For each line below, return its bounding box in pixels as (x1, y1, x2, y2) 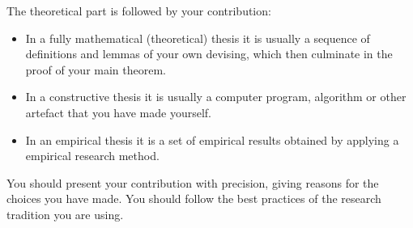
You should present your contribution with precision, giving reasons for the (6, 174, 379, 191)
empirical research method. (25, 147, 160, 164)
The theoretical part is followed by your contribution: (6, 2, 271, 19)
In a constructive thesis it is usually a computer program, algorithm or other (25, 88, 407, 105)
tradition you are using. (6, 205, 124, 222)
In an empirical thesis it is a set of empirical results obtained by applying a (25, 131, 399, 148)
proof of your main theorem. (25, 61, 166, 78)
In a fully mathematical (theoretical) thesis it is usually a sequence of (25, 29, 370, 46)
